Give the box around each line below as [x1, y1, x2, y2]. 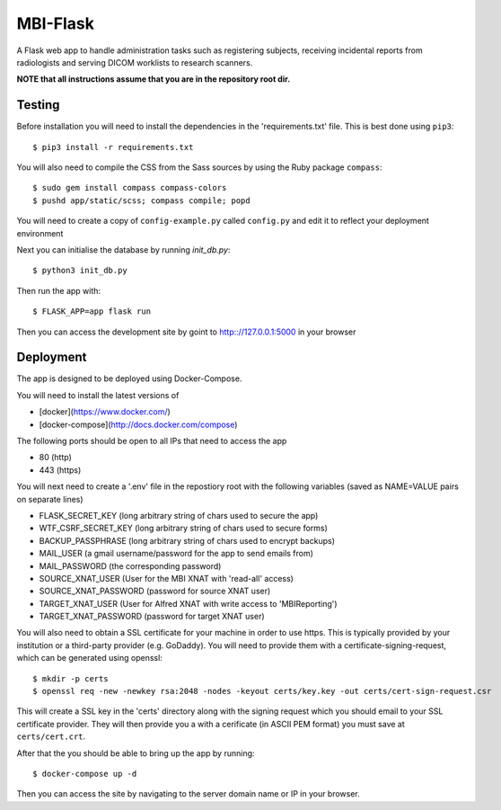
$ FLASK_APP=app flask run [32, 307, 152, 316]
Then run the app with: [16, 285, 101, 296]
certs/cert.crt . [16, 731, 86, 742]
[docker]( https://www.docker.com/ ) [39, 406, 171, 417]
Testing [16, 97, 60, 112]
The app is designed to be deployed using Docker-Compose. [16, 373, 242, 384]
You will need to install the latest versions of [16, 389, 180, 400]
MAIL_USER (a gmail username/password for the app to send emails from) [39, 548, 314, 559]
